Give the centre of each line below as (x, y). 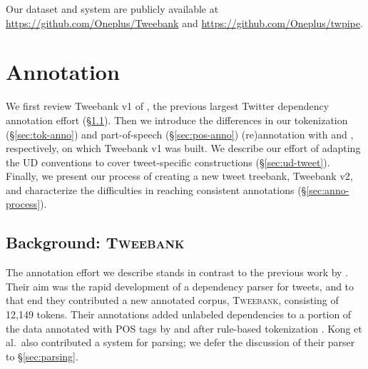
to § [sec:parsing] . (42, 356)
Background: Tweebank (95, 242)
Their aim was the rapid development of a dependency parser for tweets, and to (180, 286)
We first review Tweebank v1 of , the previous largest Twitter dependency (168, 106)
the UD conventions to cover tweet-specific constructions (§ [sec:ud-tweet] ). (168, 162)
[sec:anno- (328, 189)
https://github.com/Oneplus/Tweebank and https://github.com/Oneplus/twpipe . (184, 22)
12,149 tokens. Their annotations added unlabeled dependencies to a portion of (179, 314)
